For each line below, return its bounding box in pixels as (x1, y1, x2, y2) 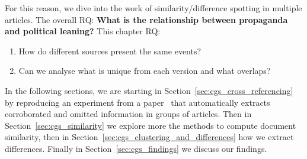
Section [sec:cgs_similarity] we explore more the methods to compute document (5, 119, 296, 131)
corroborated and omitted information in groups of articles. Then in (5, 108, 252, 120)
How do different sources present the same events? (18, 44, 202, 57)
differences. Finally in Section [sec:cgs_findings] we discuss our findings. (5, 142, 267, 154)
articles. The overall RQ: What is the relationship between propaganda (5, 13, 288, 25)
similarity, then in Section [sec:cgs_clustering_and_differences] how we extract (5, 131, 294, 143)
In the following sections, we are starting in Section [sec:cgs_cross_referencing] (5, 84, 293, 96)
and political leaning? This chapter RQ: (5, 25, 161, 37)
